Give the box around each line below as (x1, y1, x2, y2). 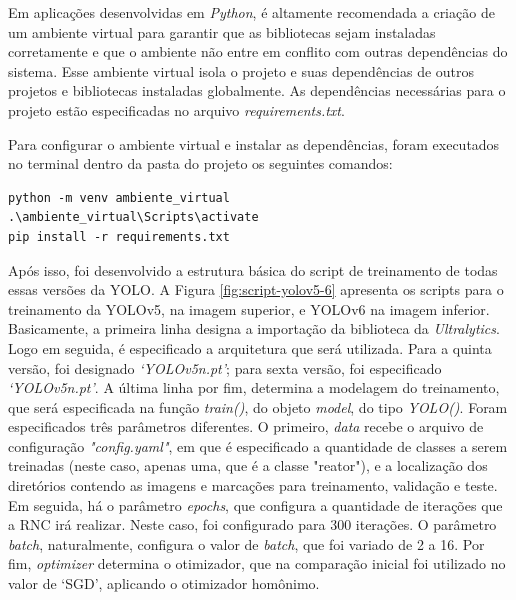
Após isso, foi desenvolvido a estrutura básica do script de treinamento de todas (8, 259, 498, 280)
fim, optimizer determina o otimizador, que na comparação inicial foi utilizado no (8, 553, 506, 574)
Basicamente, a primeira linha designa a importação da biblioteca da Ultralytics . (8, 318, 500, 339)
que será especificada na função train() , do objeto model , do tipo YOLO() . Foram (8, 396, 508, 417)
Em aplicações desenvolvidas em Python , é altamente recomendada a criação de (8, 2, 495, 22)
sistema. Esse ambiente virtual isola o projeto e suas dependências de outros (8, 60, 475, 81)
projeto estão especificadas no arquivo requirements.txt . (8, 99, 345, 120)
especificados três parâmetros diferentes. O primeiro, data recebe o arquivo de (8, 416, 484, 437)
